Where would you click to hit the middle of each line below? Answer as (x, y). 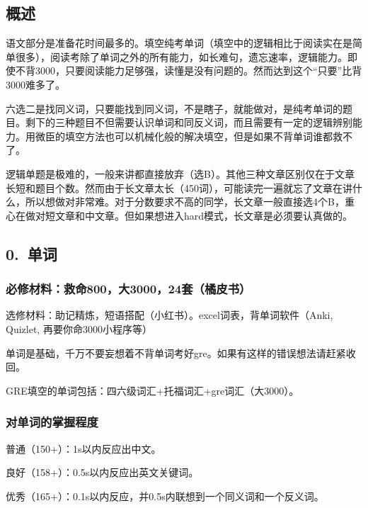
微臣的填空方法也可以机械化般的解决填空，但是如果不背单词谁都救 (189, 136)
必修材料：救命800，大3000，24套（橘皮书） (128, 289)
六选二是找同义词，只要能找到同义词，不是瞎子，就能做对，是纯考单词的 (174, 108)
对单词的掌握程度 (52, 422)
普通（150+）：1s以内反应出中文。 (84, 448)
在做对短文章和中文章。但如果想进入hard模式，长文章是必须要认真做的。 (184, 215)
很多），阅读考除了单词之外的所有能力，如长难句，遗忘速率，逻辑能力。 (181, 56)
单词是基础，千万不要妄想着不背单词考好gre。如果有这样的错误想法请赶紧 (176, 352)
